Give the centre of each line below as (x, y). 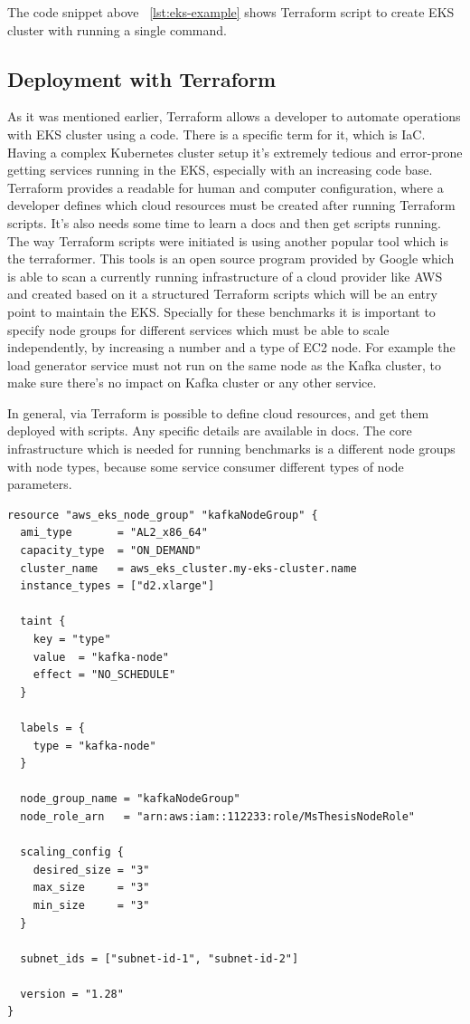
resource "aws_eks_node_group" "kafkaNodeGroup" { (163, 515)
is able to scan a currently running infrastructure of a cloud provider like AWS (225, 276)
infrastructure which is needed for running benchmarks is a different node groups (231, 449)
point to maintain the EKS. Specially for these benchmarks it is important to (221, 311)
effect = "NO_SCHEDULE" (104, 675)
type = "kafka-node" (94, 746)
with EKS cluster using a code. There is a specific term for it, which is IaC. (216, 134)
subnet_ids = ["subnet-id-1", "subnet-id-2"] (160, 958)
